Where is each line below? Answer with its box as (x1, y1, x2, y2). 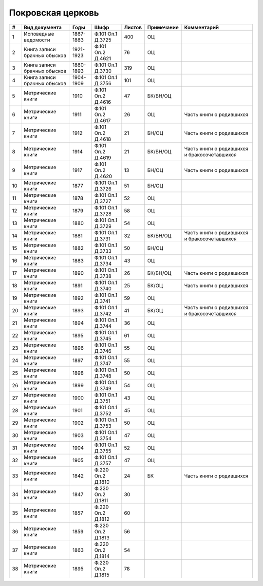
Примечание (147, 24, 179, 31)
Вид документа (23, 24, 62, 31)
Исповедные (23, 30, 55, 37)
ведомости (23, 37, 51, 43)
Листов (124, 24, 142, 31)
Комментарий (184, 24, 219, 31)
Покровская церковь (9, 7, 99, 18)
